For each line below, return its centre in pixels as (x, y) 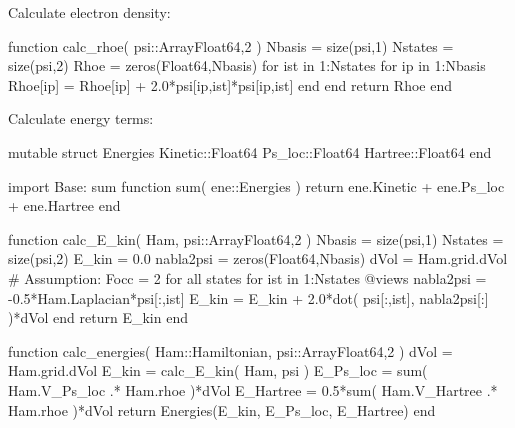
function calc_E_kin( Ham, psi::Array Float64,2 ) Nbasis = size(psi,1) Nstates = (256, 238)
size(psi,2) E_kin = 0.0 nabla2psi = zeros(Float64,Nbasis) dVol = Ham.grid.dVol (258, 258)
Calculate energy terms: (81, 118)
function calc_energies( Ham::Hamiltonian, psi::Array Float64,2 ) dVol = (230, 350)
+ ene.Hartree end (64, 205)
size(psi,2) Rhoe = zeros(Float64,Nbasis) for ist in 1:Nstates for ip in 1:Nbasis (247, 65)
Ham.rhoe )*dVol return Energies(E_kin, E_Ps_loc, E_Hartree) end (222, 409)
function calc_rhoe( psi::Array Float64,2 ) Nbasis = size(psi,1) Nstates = (231, 45)
